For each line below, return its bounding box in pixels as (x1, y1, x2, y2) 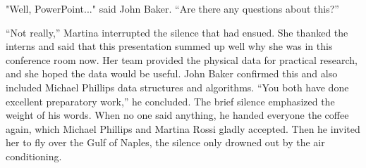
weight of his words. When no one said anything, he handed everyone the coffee (6, 108, 349, 122)
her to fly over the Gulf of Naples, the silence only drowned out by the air (6, 135, 325, 150)
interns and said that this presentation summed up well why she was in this (6, 39, 333, 53)
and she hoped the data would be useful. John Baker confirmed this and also (6, 66, 338, 81)
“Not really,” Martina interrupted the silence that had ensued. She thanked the (6, 25, 348, 39)
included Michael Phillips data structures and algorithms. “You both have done (6, 79, 349, 94)
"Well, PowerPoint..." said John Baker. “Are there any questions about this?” (6, 1, 339, 15)
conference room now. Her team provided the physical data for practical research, (6, 52, 358, 67)
